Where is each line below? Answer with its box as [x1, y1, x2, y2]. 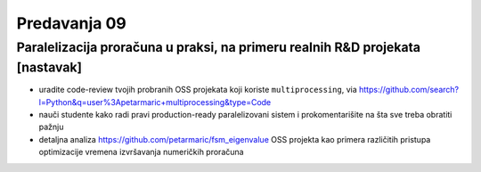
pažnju [38, 121, 64, 133]
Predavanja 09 [16, 13, 126, 33]
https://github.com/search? [359, 85, 459, 95]
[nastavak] [16, 59, 82, 76]
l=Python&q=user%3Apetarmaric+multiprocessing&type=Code [38, 96, 272, 107]
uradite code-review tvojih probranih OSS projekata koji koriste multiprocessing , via [38, 85, 358, 95]
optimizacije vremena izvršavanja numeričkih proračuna [38, 147, 244, 158]
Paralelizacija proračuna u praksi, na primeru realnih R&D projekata [16, 39, 421, 55]
